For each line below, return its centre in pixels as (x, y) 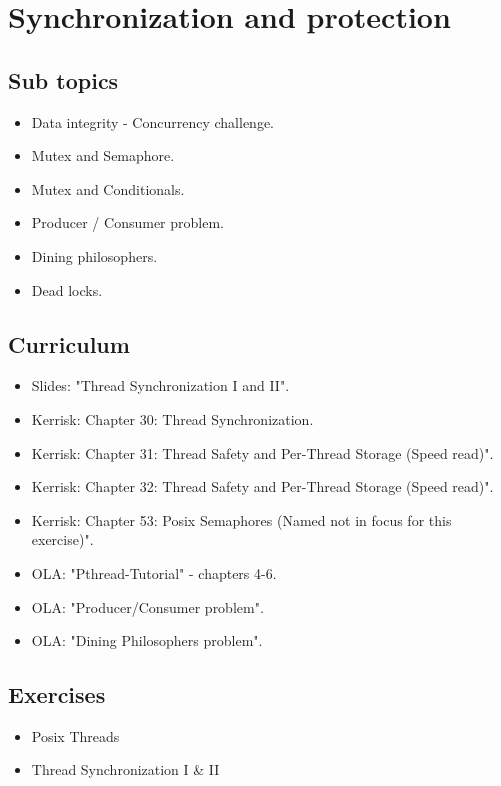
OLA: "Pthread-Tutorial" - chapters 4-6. (154, 572)
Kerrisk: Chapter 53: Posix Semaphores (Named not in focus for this (241, 519)
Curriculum (69, 343)
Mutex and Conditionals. (108, 188)
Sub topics (63, 79)
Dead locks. (67, 289)
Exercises (57, 694)
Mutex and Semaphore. (103, 155)
